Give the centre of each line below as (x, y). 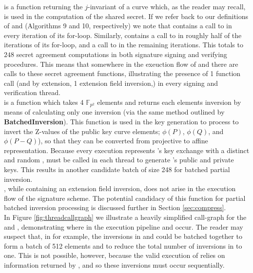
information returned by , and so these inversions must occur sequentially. (114, 264)
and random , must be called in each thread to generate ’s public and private (119, 160)
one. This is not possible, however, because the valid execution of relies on (115, 255)
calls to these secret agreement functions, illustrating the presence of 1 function (122, 73)
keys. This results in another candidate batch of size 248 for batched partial (117, 169)
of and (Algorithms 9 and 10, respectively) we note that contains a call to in (118, 26)
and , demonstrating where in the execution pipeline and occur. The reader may (124, 226)
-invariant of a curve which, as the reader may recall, (167, 6)
